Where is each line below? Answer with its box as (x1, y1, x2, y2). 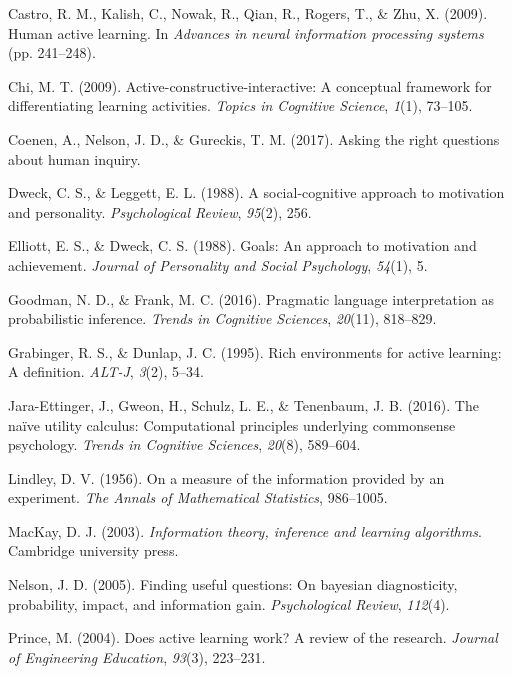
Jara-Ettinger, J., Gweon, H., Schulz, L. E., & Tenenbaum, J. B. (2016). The (8, 394, 479, 415)
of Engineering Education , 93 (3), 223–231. (8, 646, 266, 667)
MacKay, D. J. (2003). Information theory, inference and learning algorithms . (8, 520, 482, 541)
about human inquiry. (8, 148, 141, 169)
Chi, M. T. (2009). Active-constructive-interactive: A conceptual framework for (8, 75, 492, 96)
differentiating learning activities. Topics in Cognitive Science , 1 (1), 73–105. (8, 95, 473, 116)
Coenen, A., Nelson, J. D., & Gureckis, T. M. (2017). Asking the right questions (8, 128, 500, 149)
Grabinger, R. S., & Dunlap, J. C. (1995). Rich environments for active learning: (8, 341, 502, 362)
